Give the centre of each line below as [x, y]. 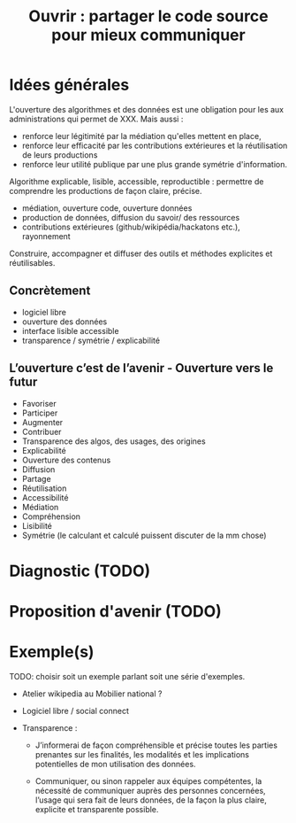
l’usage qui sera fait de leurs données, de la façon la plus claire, [151, 800]
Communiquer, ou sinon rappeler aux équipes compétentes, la [148, 780]
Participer [40, 413]
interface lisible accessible [70, 330]
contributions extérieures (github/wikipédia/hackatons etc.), [131, 227]
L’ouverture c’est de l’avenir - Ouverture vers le [141, 368]
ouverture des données [65, 322]
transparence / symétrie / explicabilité [91, 340]
